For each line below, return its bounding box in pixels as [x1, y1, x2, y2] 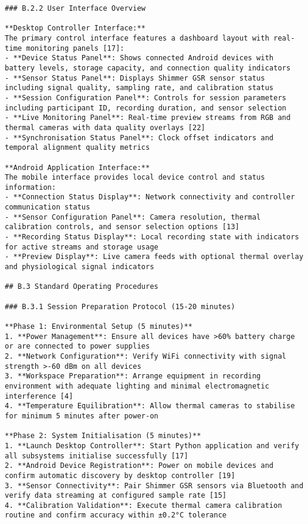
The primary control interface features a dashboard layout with [5, 33, 269, 42]
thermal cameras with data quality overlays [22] [5, 123, 206, 132]
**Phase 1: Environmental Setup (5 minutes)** [5, 322, 192, 331]
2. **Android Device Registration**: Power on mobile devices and [5, 461, 274, 470]
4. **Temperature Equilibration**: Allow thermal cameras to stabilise [5, 402, 295, 411]
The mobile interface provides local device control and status [5, 173, 265, 182]
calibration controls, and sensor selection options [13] [5, 223, 239, 232]
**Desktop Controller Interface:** [5, 24, 146, 33]
